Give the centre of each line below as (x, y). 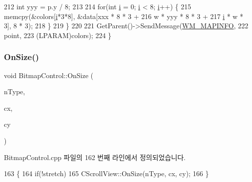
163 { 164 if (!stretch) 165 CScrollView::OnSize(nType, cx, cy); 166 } (106, 173)
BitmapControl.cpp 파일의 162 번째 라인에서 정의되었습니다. (95, 157)
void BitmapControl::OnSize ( (49, 75)
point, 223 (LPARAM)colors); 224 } (58, 35)
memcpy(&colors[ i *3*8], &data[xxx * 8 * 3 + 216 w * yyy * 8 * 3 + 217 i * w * (124, 16)
